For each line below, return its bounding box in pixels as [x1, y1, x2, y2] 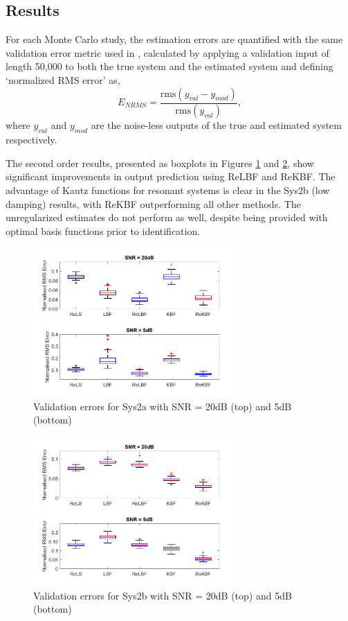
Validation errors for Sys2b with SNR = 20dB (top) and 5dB [33, 588, 292, 602]
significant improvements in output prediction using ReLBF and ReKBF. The [6, 169, 336, 184]
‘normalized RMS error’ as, [6, 72, 120, 87]
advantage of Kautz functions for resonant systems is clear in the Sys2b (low [6, 183, 330, 198]
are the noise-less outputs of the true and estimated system [91, 118, 342, 132]
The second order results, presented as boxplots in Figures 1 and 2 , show [6, 155, 314, 170]
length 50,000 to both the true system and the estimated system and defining [6, 59, 333, 73]
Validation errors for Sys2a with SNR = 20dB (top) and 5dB [33, 399, 292, 413]
